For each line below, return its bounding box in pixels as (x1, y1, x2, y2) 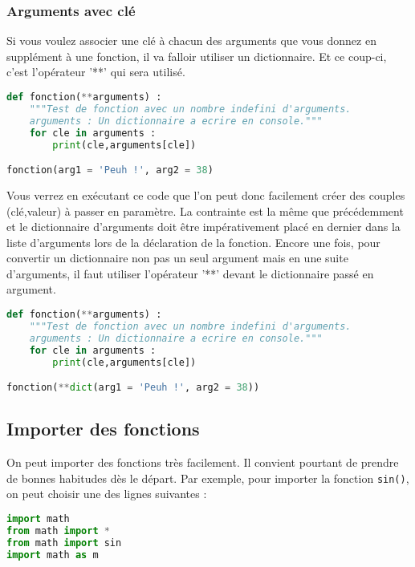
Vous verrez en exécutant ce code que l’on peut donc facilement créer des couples (6, 186, 405, 203)
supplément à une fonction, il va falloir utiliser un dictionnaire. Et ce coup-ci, (6, 47, 387, 64)
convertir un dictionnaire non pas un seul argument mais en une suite (6, 249, 348, 266)
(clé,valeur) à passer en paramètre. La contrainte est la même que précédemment (6, 202, 404, 219)
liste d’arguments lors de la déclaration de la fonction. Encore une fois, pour (6, 233, 380, 250)
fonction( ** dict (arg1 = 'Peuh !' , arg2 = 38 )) (6, 382, 260, 394)
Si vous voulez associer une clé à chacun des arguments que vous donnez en (6, 32, 376, 49)
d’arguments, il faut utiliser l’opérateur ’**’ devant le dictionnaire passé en (6, 265, 374, 281)
